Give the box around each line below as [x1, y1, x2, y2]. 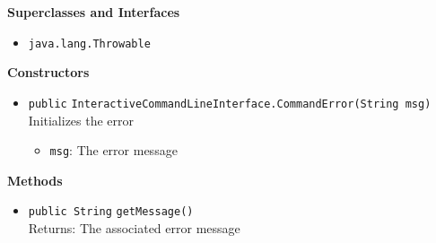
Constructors [7, 63, 90, 82]
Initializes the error [28, 110, 135, 129]
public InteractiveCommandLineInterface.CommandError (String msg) [28, 97, 432, 110]
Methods [7, 170, 63, 189]
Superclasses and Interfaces [7, 3, 180, 21]
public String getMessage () [28, 205, 194, 219]
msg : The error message [49, 141, 178, 160]
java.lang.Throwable [28, 37, 151, 50]
